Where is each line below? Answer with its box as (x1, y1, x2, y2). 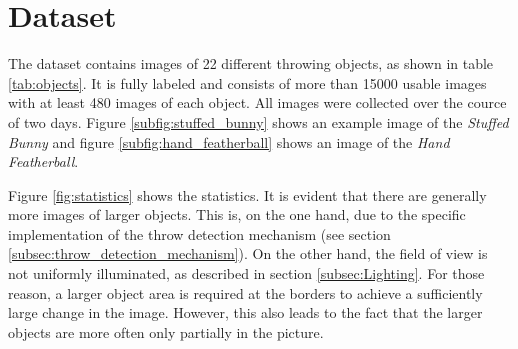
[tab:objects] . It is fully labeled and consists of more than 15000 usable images (8, 72, 487, 93)
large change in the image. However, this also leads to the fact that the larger (8, 302, 483, 323)
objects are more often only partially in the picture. (8, 321, 324, 342)
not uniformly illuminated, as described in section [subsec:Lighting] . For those (8, 263, 485, 284)
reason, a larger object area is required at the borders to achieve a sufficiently (8, 282, 483, 303)
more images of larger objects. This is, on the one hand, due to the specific (8, 204, 466, 225)
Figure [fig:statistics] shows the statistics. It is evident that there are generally (8, 184, 487, 205)
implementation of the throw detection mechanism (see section (8, 223, 391, 244)
